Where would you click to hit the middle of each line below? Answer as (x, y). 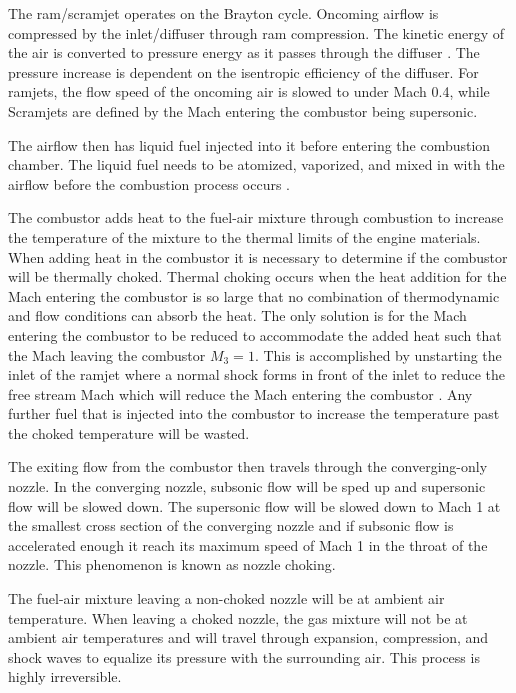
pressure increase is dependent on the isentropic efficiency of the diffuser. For (243, 71)
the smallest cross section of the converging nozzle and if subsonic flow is (231, 525)
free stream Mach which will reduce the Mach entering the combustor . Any (240, 393)
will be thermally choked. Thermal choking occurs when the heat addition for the (257, 276)
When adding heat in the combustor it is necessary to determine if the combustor (258, 256)
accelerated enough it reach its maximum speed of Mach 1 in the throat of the (248, 544)
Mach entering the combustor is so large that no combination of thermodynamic (254, 295)
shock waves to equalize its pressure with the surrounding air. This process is (244, 656)
